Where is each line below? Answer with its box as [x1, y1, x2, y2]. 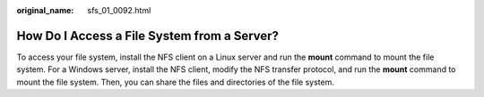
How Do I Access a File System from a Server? [16, 28, 280, 44]
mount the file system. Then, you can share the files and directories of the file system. [16, 77, 335, 87]
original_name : [16, 5, 74, 15]
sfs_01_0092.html [87, 5, 151, 15]
